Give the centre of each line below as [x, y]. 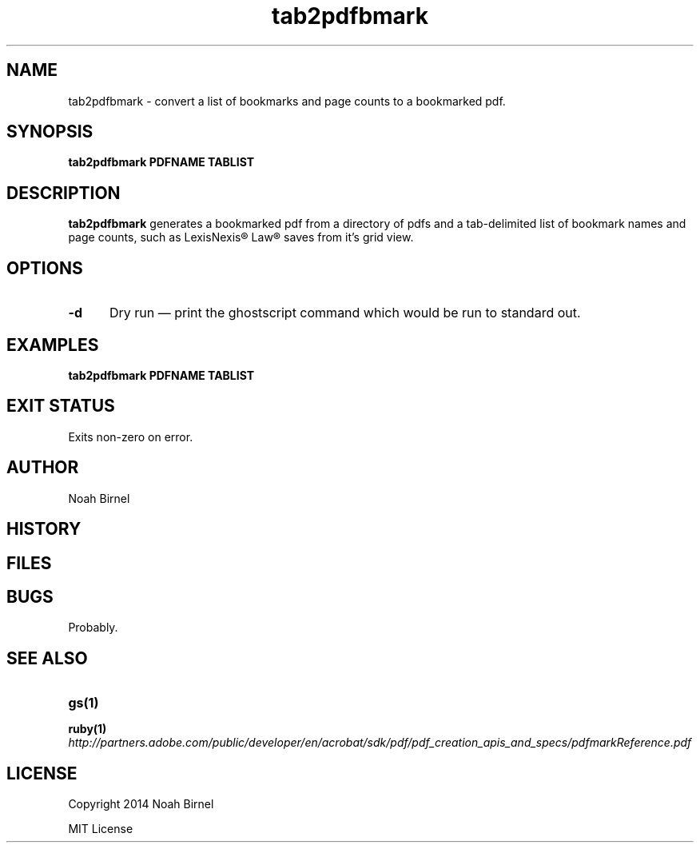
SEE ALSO [47, 658]
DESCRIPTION [64, 193]
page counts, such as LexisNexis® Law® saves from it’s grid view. [241, 237]
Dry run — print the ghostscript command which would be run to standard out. [345, 313]
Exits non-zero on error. [131, 436]
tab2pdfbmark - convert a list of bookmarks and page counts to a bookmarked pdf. [287, 101]
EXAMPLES [53, 345]
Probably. [93, 628]
